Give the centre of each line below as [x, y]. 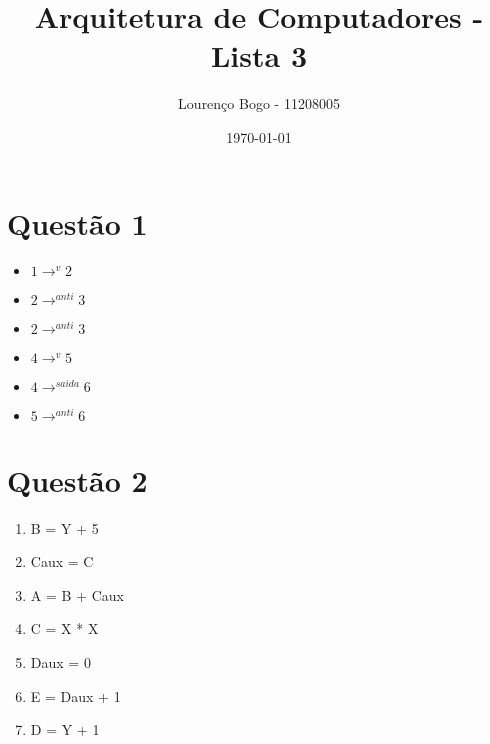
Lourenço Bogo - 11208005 [259, 103]
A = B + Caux [77, 594]
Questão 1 [77, 222]
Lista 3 [258, 55]
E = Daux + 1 [75, 695]
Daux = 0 [60, 661]
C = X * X [64, 628]
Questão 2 [77, 479]
